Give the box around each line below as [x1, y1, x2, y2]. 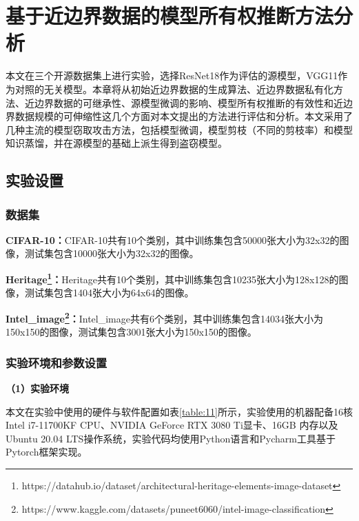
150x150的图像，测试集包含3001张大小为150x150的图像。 [6, 325, 257, 339]
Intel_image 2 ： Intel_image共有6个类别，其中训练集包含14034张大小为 [6, 309, 323, 325]
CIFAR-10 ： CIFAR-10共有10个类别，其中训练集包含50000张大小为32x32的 [6, 232, 340, 247]
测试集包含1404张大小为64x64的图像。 [24, 285, 194, 300]
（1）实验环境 [6, 380, 70, 395]
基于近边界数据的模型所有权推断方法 [6, 1, 334, 30]
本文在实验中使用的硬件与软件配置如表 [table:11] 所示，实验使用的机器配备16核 [6, 404, 353, 418]
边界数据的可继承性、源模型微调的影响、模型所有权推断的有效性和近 [34, 95, 343, 110]
